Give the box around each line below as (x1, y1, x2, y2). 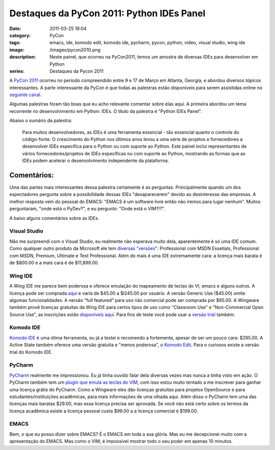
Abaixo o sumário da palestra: (9, 118, 72, 124)
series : (9, 68, 25, 74)
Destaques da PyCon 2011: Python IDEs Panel (9, 8, 206, 19)
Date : (9, 25, 21, 32)
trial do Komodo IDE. (9, 349, 53, 355)
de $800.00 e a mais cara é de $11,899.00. (9, 260, 99, 266)
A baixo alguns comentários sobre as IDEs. (9, 215, 99, 221)
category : (9, 32, 31, 38)
